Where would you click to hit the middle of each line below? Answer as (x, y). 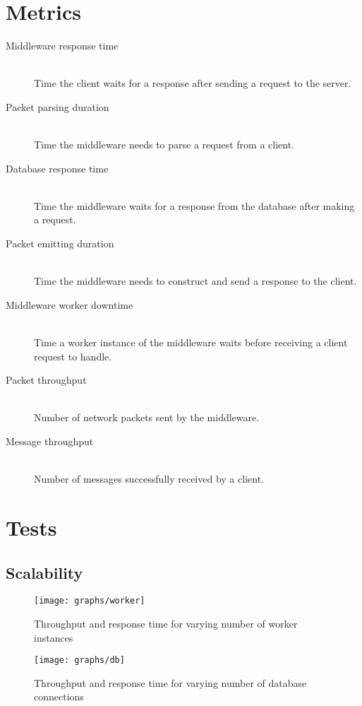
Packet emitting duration (60, 243)
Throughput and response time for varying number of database (170, 682)
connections (59, 696)
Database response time (57, 168)
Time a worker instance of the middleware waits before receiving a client (191, 342)
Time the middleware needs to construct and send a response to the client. (195, 281)
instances (54, 637)
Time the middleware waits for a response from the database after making (194, 205)
